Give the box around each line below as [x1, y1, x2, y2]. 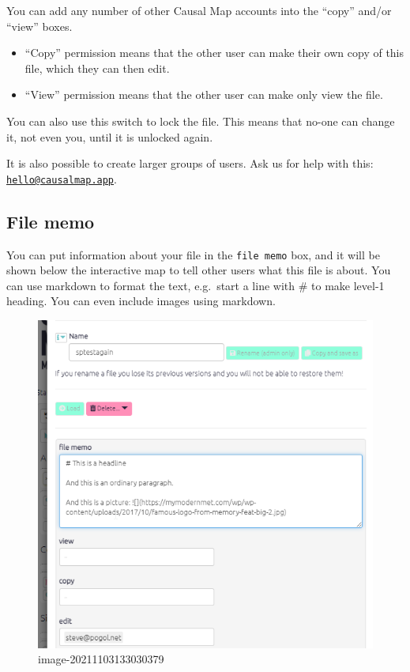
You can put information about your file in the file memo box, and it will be [6, 246, 380, 262]
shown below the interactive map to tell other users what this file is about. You [6, 262, 391, 278]
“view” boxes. [6, 17, 73, 34]
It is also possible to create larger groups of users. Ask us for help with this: [6, 155, 374, 172]
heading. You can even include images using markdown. [6, 293, 276, 309]
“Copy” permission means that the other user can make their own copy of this [24, 44, 404, 61]
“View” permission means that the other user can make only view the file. [24, 86, 383, 103]
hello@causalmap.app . [6, 170, 117, 187]
